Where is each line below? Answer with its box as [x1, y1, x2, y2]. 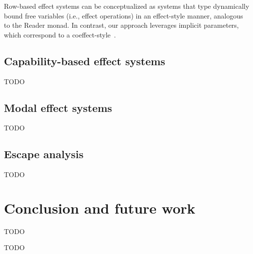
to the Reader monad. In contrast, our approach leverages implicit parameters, [4, 20, 239, 30]
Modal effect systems [4, 100, 112, 115]
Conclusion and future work [4, 198, 195, 218]
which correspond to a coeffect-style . [4, 29, 116, 39]
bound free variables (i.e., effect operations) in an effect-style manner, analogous [4, 10, 243, 20]
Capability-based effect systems [4, 53, 165, 68]
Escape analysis [4, 146, 84, 162]
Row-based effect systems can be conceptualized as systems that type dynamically [4, 1, 250, 11]
